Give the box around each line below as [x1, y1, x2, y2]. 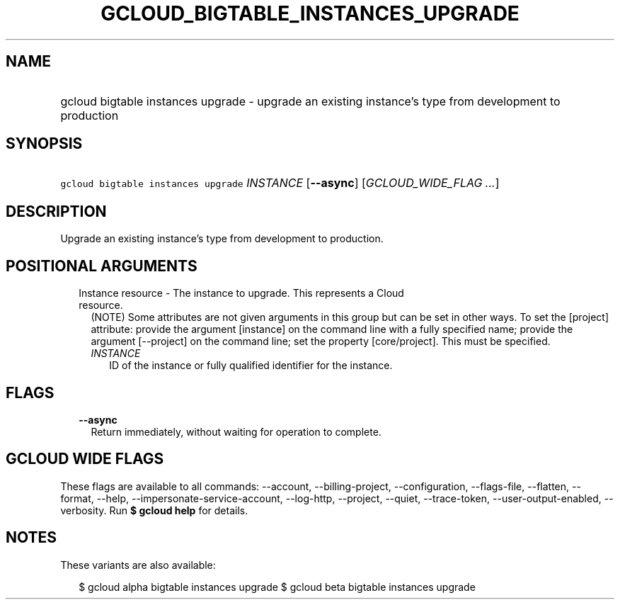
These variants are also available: [60, 558, 216, 571]
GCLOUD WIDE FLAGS [6, 450, 164, 468]
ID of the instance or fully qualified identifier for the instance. [109, 359, 393, 372]
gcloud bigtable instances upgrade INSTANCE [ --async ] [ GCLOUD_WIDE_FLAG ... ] [60, 176, 500, 191]
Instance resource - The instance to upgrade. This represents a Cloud [79, 287, 404, 300]
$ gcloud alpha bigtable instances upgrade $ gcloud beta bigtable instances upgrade [79, 580, 476, 593]
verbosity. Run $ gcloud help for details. [60, 504, 248, 516]
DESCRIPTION [6, 202, 107, 220]
